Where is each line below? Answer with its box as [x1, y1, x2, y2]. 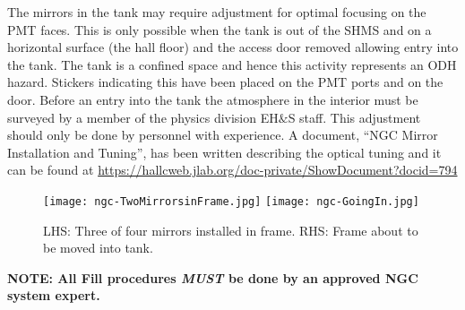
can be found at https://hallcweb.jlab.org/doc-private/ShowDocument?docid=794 [7, 160, 458, 179]
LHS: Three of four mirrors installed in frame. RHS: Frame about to [43, 220, 418, 239]
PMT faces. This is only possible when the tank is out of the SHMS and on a [7, 20, 432, 39]
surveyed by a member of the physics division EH [7, 108, 279, 126]
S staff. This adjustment [288, 108, 421, 126]
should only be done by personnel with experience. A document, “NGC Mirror [7, 125, 438, 144]
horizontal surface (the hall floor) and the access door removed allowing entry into [7, 38, 459, 56]
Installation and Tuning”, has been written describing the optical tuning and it [7, 142, 442, 161]
